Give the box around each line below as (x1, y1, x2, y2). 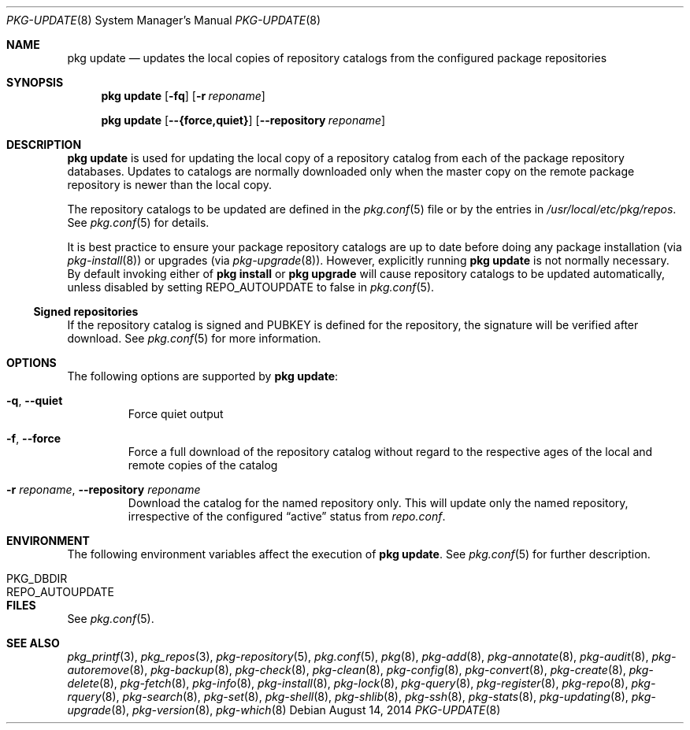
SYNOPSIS (6, 76, 64, 89)
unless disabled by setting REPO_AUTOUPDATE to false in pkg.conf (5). (67, 280, 435, 294)
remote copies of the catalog (128, 458, 278, 472)
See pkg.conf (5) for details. (67, 216, 210, 229)
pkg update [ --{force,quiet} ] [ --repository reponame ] (101, 113, 386, 127)
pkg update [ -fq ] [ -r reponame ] (101, 89, 265, 102)
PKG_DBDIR (6, 572, 68, 585)
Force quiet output (128, 407, 224, 421)
